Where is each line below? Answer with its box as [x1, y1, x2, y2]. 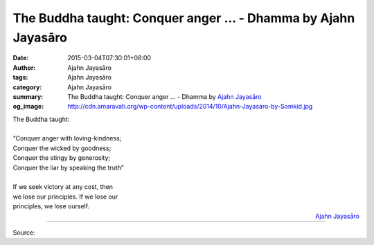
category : [12, 83, 42, 91]
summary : [12, 92, 44, 100]
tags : [12, 73, 28, 82]
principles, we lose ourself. [12, 202, 90, 210]
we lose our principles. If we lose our [12, 192, 118, 201]
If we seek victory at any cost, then [12, 183, 114, 191]
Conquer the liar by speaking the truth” [12, 163, 124, 172]
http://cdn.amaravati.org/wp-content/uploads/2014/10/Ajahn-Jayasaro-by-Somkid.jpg [67, 102, 313, 111]
